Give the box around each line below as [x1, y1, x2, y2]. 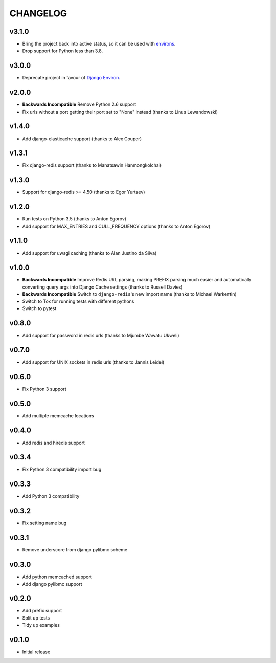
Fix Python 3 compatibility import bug [22, 466, 102, 473]
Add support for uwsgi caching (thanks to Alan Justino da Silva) [22, 250, 157, 256]
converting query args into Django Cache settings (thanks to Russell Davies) [22, 284, 183, 290]
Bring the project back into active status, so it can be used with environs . [22, 41, 176, 47]
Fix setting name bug [22, 520, 67, 526]
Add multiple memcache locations [22, 412, 94, 419]
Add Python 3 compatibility [22, 493, 80, 499]
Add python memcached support [22, 573, 92, 580]
